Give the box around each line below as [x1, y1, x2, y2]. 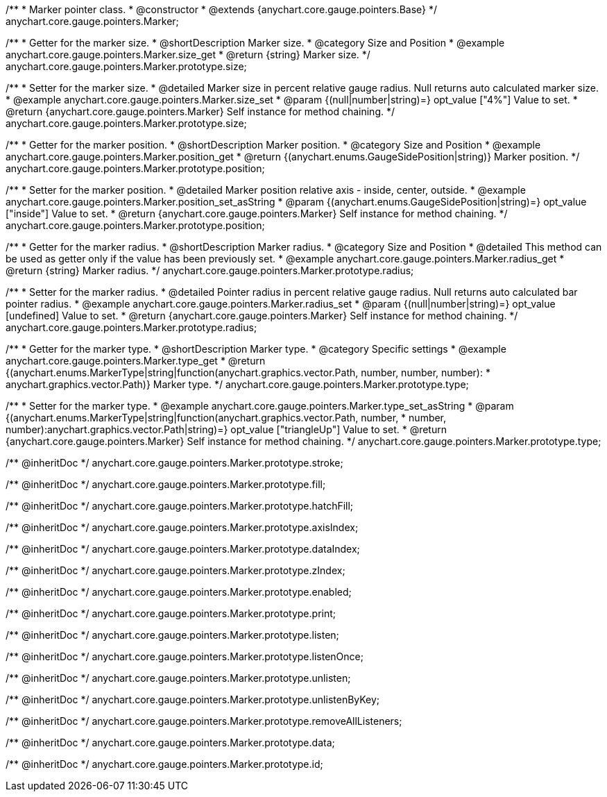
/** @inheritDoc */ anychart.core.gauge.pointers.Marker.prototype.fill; [6, 478, 326, 490]
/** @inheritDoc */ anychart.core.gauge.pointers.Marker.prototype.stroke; [6, 457, 343, 469]
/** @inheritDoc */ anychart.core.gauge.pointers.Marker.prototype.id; [6, 758, 323, 770]
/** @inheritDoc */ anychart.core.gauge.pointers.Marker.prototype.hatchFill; [6, 500, 354, 512]
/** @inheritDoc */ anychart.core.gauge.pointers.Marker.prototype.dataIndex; [6, 543, 360, 555]
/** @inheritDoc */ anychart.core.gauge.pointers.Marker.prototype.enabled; [6, 586, 352, 598]
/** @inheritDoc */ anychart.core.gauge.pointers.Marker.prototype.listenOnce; [6, 651, 364, 662]
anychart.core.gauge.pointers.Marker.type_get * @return [6, 355, 266, 367]
